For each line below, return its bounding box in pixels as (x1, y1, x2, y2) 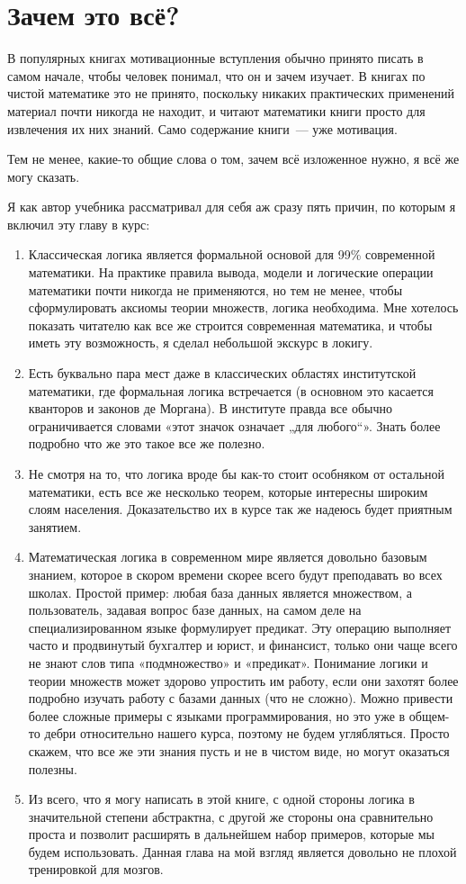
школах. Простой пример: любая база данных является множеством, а (28, 582, 412, 601)
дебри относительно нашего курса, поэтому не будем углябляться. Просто (44, 724, 450, 743)
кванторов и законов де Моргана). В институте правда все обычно (28, 399, 393, 418)
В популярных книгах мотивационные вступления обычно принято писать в (7, 49, 424, 68)
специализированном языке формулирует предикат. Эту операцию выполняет (28, 618, 452, 636)
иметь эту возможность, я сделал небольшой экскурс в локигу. (28, 333, 373, 352)
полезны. (28, 759, 77, 778)
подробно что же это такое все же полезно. (28, 434, 265, 453)
